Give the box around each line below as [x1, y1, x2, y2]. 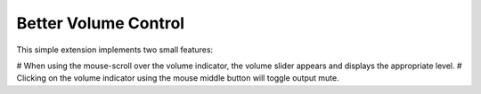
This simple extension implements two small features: [16, 44, 214, 55]
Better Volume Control [16, 13, 185, 33]
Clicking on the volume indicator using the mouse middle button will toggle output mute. [16, 73, 339, 83]
